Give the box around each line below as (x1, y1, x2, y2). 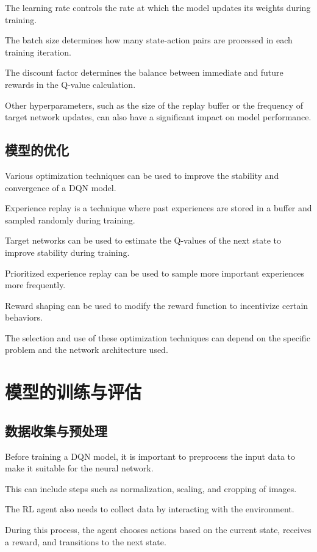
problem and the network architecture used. (5, 343, 168, 356)
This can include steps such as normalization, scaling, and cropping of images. (5, 482, 297, 495)
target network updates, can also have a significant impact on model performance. (5, 111, 312, 123)
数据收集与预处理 (5, 421, 107, 440)
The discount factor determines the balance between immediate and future (5, 66, 283, 79)
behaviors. (5, 311, 43, 324)
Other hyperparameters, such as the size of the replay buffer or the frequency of (5, 98, 304, 111)
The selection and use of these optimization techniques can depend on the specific (5, 331, 310, 344)
